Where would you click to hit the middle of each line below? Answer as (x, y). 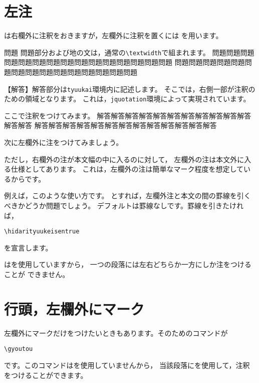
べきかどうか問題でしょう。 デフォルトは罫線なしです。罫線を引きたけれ (124, 206)
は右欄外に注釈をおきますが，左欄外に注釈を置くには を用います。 (113, 35)
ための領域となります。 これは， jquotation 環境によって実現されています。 (127, 99)
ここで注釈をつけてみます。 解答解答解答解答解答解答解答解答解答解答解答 (128, 115)
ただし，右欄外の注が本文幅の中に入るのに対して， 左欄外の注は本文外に (124, 159)
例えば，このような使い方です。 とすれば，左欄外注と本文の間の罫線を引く (127, 196)
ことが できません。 (37, 274)
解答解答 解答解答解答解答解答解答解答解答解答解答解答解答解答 (110, 125)
